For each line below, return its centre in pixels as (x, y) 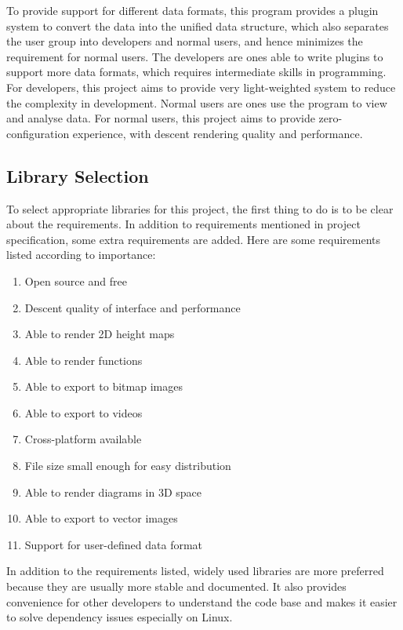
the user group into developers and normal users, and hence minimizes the (185, 41)
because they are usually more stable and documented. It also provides (176, 586)
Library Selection (78, 175)
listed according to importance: (81, 255)
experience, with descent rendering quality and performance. (218, 133)
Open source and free (76, 280)
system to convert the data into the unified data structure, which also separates (198, 25)
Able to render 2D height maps (100, 334)
